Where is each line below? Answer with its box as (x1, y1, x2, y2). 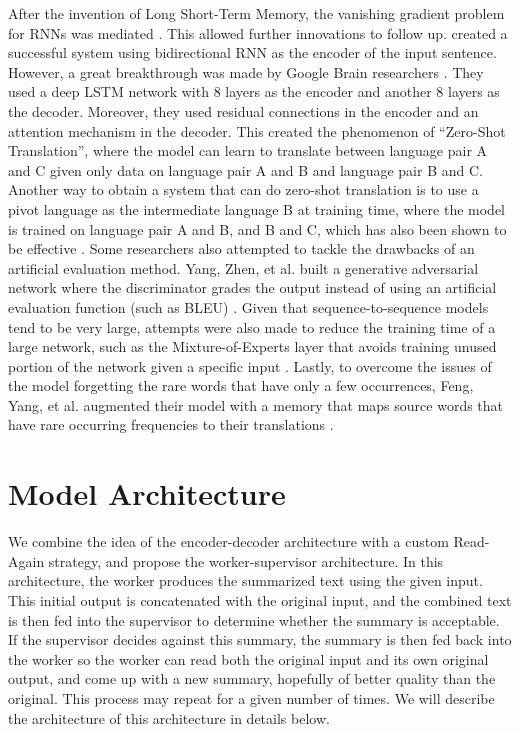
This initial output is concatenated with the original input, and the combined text (8, 589, 512, 610)
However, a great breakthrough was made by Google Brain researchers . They (8, 61, 484, 82)
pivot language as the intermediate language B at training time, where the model (8, 198, 505, 219)
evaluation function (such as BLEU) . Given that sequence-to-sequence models (8, 296, 489, 317)
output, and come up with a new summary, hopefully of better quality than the (8, 668, 496, 689)
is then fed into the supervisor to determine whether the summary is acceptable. (8, 609, 500, 630)
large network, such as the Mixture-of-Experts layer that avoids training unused (8, 336, 497, 357)
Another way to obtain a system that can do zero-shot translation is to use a (8, 179, 479, 200)
